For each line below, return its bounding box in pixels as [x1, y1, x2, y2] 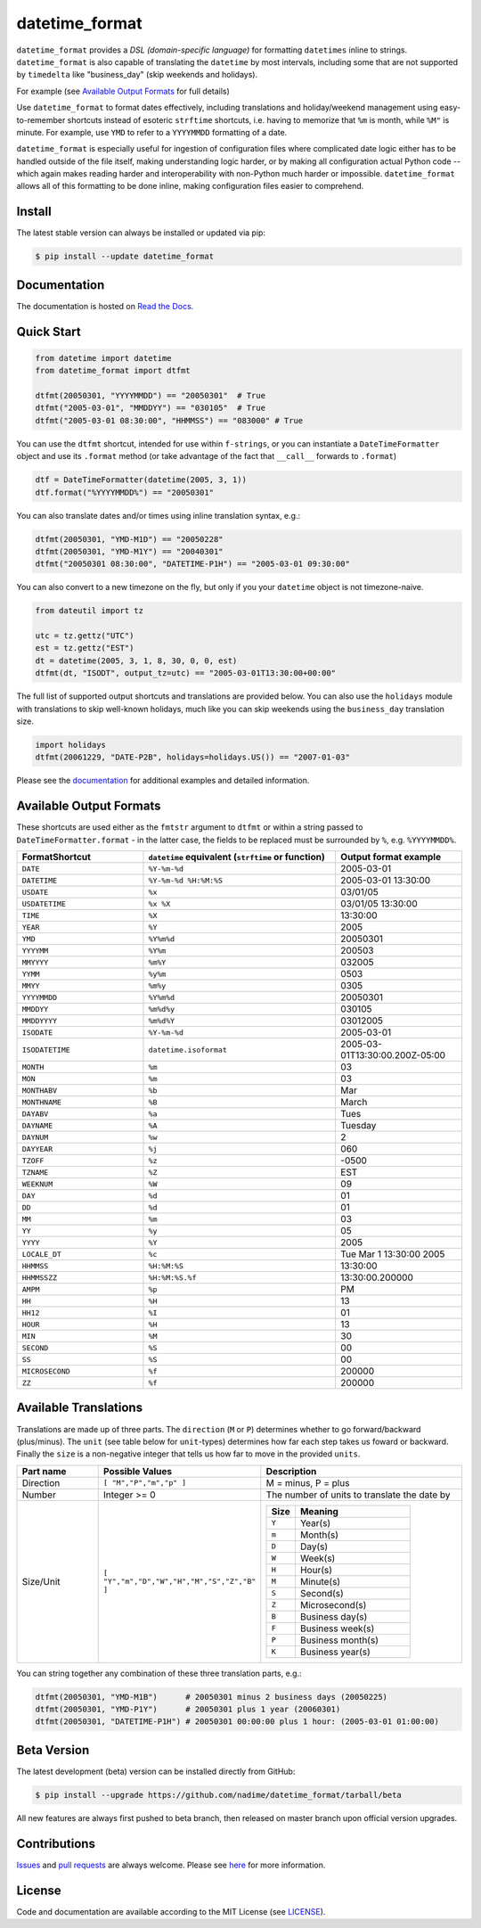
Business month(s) [299, 1634, 379, 1646]
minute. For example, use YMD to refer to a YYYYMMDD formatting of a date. [16, 127, 288, 137]
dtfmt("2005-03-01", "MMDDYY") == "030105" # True [35, 403, 266, 414]
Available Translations [16, 1400, 143, 1415]
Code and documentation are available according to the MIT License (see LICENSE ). [16, 1906, 326, 1916]
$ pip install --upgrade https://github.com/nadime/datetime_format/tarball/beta [35, 1790, 403, 1800]
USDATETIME [21, 898, 67, 908]
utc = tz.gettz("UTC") [35, 631, 135, 641]
